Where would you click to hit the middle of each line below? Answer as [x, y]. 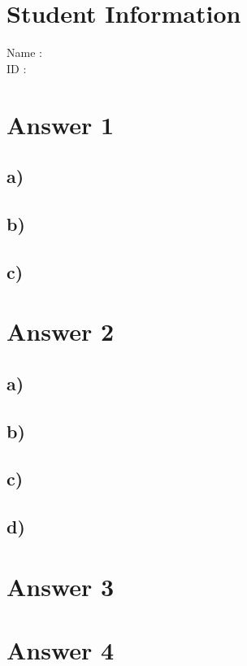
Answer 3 [61, 586]
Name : [24, 52]
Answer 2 [61, 331]
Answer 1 [61, 124]
